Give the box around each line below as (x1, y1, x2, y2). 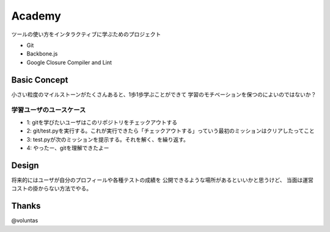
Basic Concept (11, 74, 68, 85)
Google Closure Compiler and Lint (26, 59, 112, 66)
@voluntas (11, 217, 38, 224)
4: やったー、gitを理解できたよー (26, 144, 109, 151)
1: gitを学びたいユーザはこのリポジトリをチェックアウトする (26, 118, 177, 126)
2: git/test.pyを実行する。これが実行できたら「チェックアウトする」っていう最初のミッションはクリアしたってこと (26, 127, 315, 134)
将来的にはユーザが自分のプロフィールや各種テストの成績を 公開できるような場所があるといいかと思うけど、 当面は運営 (11, 176, 314, 183)
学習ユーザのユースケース (11, 106, 86, 114)
